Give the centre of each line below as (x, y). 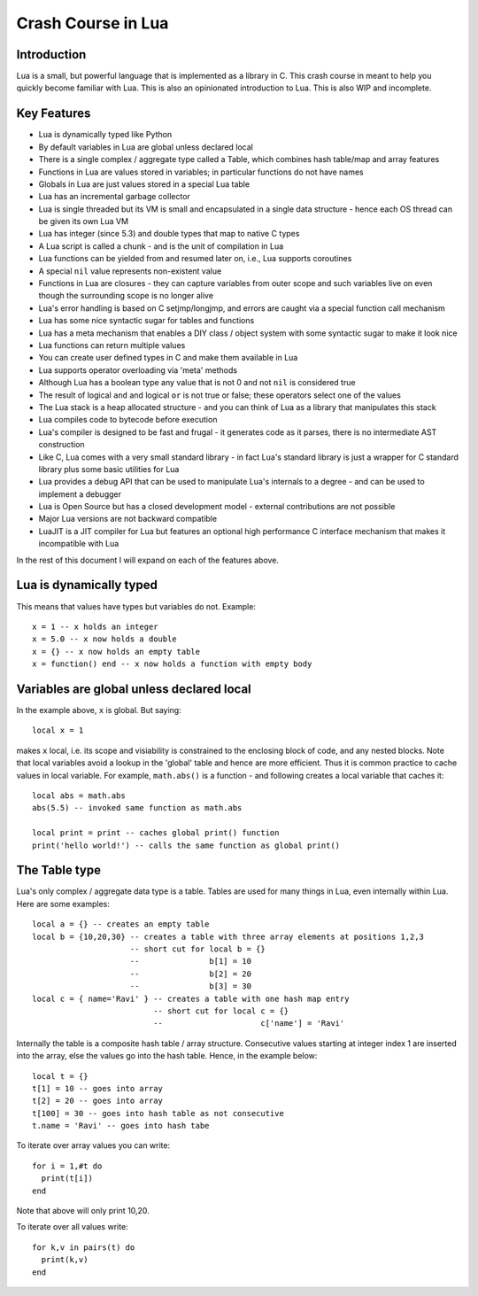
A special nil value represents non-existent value (130, 271)
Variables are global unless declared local (134, 689)
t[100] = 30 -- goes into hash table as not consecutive (158, 1113)
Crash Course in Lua (93, 23)
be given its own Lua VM (83, 221)
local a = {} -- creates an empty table (121, 924)
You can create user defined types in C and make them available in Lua (168, 358)
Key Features (54, 114)
